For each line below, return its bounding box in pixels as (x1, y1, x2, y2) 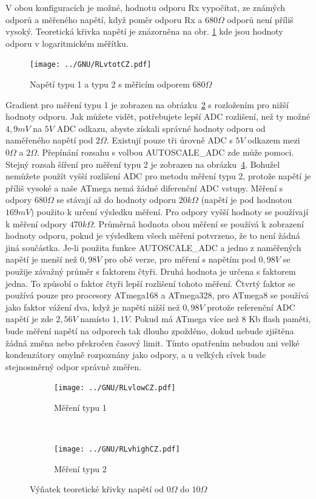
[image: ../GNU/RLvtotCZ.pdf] (30, 60, 152, 69)
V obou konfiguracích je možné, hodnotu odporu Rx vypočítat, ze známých (5, 1, 286, 13)
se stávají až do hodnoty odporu (56, 193, 176, 206)
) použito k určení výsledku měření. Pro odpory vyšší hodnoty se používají (30, 205, 309, 218)
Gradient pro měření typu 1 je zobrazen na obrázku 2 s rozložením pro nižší (5, 98, 289, 111)
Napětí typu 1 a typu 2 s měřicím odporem (30, 78, 190, 91)
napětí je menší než (5, 253, 78, 266)
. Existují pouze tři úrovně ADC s (106, 134, 233, 146)
